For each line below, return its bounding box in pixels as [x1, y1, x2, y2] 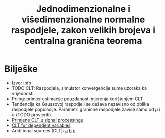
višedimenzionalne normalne [21, 14, 145, 25]
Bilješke [4, 63, 38, 75]
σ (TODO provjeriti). [11, 111, 53, 118]
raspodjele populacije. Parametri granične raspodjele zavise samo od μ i [11, 106, 160, 112]
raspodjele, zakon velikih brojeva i [11, 25, 156, 36]
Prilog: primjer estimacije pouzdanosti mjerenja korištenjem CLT [11, 96, 143, 102]
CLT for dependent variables [11, 122, 71, 128]
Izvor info [11, 80, 32, 86]
